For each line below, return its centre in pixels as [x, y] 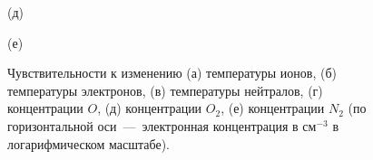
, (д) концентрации [150, 108]
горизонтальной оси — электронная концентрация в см [162, 125]
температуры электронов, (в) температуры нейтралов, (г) [165, 90]
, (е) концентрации [273, 108]
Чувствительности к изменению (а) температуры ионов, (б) [172, 73]
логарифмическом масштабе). [88, 143]
